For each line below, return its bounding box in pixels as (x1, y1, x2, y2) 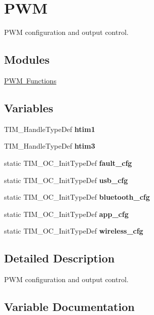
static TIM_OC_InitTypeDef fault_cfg (4, 157, 132, 168)
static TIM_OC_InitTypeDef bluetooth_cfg (4, 192, 150, 202)
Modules (4, 52, 50, 67)
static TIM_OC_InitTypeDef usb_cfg (4, 174, 128, 185)
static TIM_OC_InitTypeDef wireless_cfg (4, 226, 143, 236)
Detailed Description (4, 250, 115, 266)
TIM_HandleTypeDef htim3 (4, 141, 95, 151)
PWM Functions (4, 75, 57, 85)
